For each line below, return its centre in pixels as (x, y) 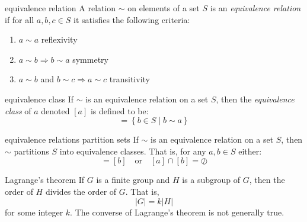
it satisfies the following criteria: (132, 19)
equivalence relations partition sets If (72, 139)
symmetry (90, 59)
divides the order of (81, 191)
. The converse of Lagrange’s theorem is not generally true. (177, 212)
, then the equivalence (255, 99)
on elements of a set (164, 8)
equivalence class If (39, 99)
